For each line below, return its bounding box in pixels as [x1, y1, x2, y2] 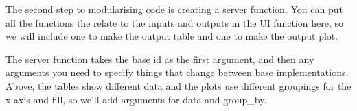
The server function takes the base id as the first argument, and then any [5, 51, 314, 66]
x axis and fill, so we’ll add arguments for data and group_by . [5, 92, 267, 106]
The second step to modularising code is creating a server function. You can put [5, 2, 343, 16]
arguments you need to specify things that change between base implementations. [5, 65, 349, 79]
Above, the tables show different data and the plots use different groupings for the [5, 78, 352, 92]
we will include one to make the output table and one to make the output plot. [5, 29, 338, 43]
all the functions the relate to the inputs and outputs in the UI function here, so [5, 15, 343, 29]
